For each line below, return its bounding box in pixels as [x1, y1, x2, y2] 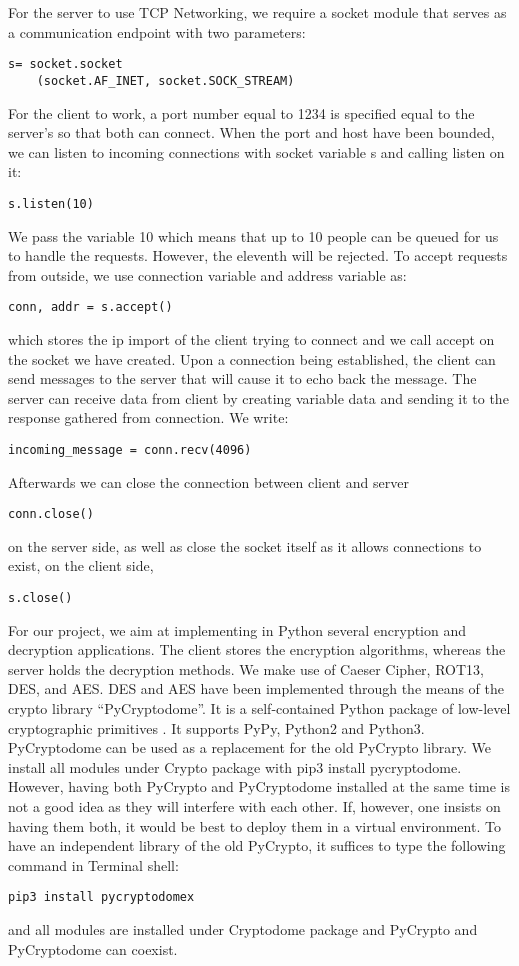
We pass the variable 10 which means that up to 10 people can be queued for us [8, 225, 499, 246]
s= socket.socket [8, 57, 123, 72]
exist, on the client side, [8, 555, 154, 576]
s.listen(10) [8, 196, 94, 211]
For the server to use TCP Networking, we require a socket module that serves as [8, 2, 507, 22]
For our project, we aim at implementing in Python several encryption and [8, 619, 467, 640]
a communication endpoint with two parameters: [8, 21, 306, 42]
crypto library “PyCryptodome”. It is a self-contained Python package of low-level [8, 698, 511, 719]
